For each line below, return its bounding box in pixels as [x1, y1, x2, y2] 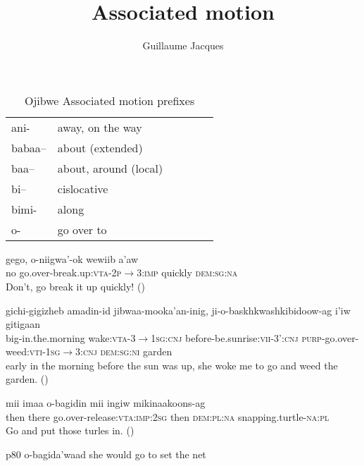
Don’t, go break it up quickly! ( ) [6, 278, 145, 293]
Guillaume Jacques [142, 38, 224, 53]
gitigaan [6, 317, 41, 331]
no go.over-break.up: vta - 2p [6, 265, 122, 280]
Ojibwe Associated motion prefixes [25, 92, 195, 109]
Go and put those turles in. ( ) [6, 423, 134, 438]
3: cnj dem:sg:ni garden [75, 344, 172, 359]
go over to [57, 221, 107, 238]
